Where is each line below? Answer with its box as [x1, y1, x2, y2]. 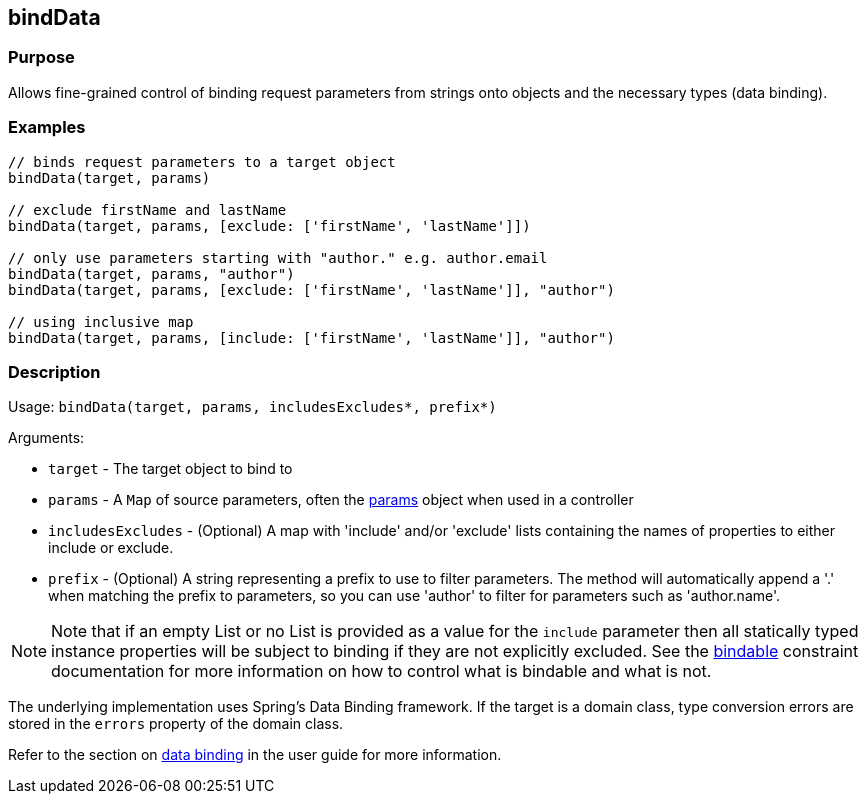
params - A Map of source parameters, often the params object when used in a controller [48, 491, 634, 509]
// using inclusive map [8, 313, 194, 330]
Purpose [8, 47, 75, 68]
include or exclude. [48, 539, 174, 557]
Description [8, 361, 101, 382]
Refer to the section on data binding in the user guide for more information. [8, 746, 502, 764]
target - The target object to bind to [48, 460, 293, 478]
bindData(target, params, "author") [8, 265, 295, 282]
